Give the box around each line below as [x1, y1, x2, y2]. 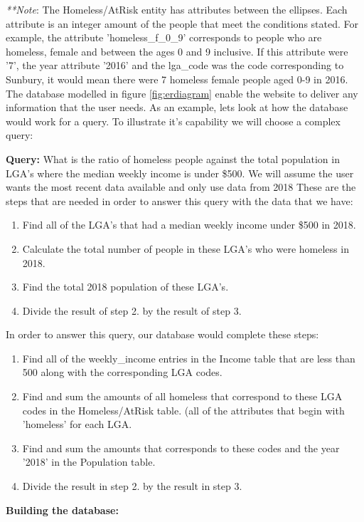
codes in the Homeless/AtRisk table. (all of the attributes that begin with [22, 402, 345, 417]
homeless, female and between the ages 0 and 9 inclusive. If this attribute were [6, 43, 348, 58]
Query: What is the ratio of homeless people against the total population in [6, 151, 340, 166]
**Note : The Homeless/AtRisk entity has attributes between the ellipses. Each [6, 2, 348, 16]
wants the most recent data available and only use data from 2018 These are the [6, 179, 356, 194]
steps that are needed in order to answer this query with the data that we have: [6, 193, 353, 208]
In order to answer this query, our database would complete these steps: [6, 327, 319, 342]
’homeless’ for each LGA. [22, 417, 132, 432]
